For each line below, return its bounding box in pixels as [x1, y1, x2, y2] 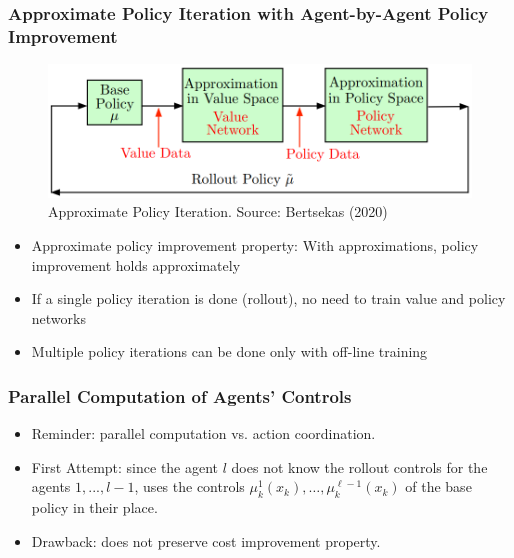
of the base [405, 476, 472, 497]
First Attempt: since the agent [31, 456, 219, 477]
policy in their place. [31, 497, 158, 518]
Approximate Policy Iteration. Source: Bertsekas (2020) [48, 201, 388, 222]
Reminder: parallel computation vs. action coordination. [31, 423, 376, 444]
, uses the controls [134, 476, 245, 497]
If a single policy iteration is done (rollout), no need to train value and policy [31, 288, 506, 309]
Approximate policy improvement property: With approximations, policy [31, 234, 479, 255]
